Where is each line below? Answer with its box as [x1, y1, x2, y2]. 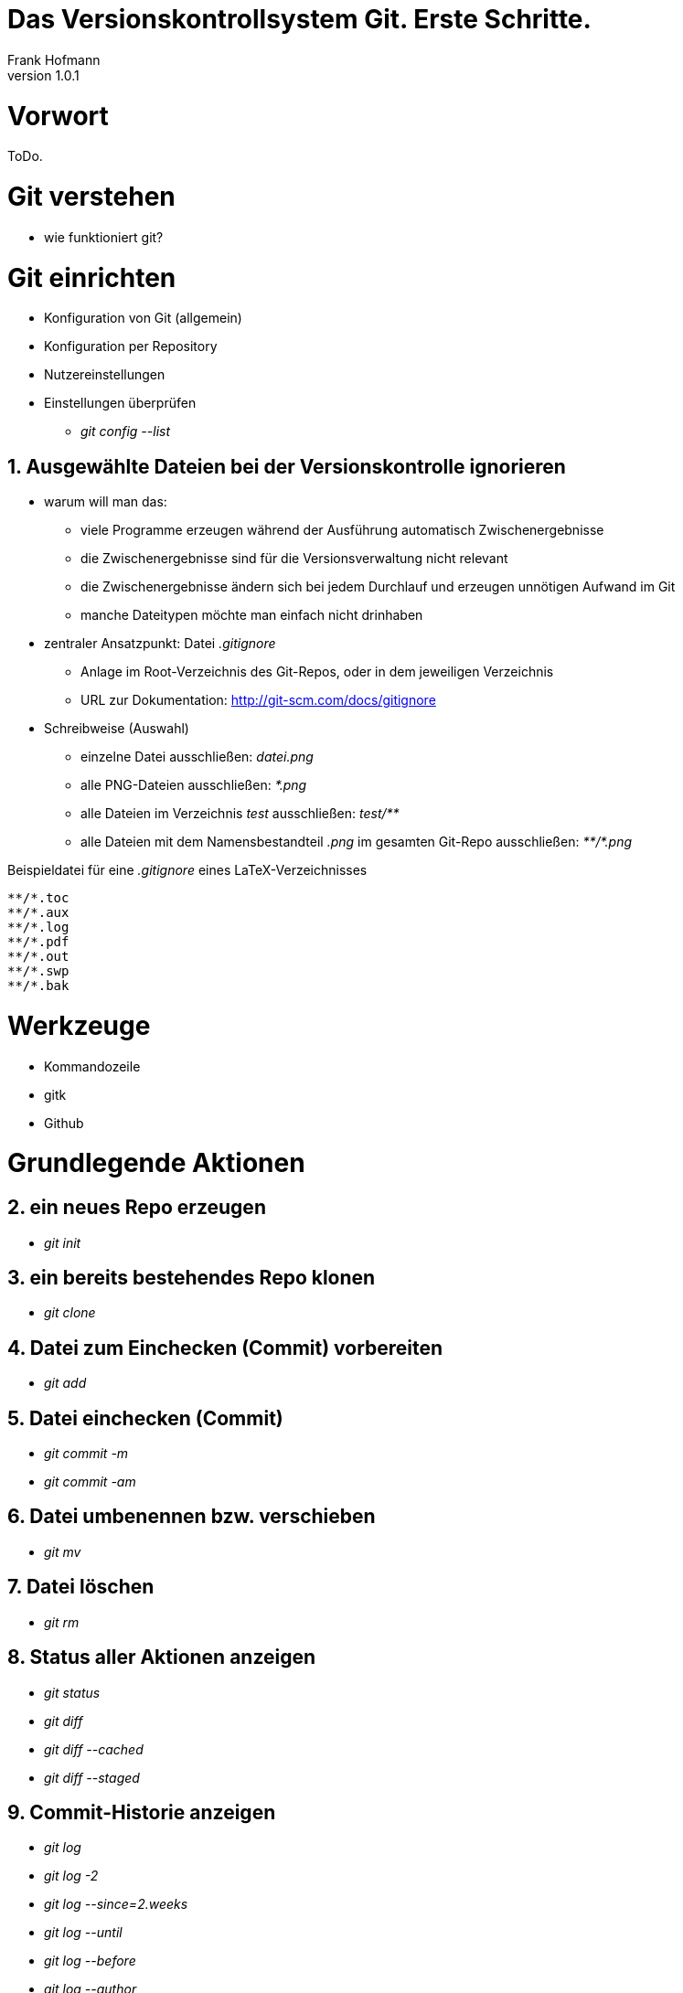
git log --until [44, 1924, 123, 1941]
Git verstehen [7, 181, 176, 212]
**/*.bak [7, 978, 69, 994]
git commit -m [44, 1445, 129, 1462]
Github [44, 1114, 84, 1131]
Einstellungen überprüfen [44, 395, 197, 411]
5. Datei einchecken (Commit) [7, 1406, 283, 1430]
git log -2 [44, 1868, 99, 1884]
